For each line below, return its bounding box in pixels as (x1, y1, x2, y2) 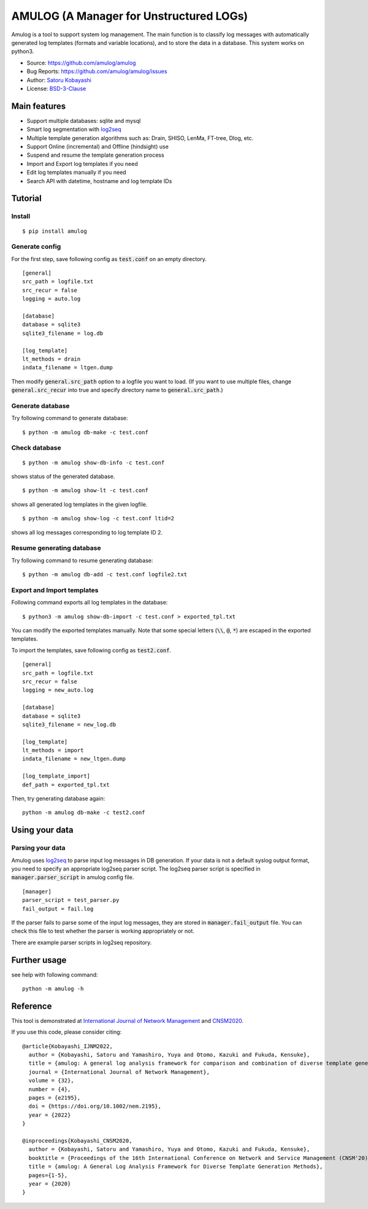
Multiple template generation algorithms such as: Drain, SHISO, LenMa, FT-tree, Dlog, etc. (26, 134, 254, 141)
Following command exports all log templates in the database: (11, 599, 168, 606)
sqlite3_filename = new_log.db (22, 721, 117, 728)
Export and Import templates (11, 585, 99, 594)
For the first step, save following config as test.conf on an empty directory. (11, 255, 207, 262)
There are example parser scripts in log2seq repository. (11, 939, 152, 946)
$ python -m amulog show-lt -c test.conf (22, 487, 148, 494)
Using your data (11, 825, 74, 835)
